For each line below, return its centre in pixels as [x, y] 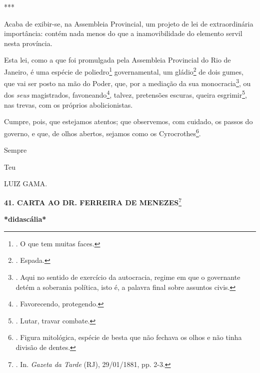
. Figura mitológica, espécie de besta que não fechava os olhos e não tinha [129, 337]
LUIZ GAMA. [26, 183]
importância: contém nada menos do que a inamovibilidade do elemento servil [123, 33]
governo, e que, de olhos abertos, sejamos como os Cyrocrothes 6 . [102, 132]
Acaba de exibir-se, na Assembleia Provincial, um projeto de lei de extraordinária [129, 23]
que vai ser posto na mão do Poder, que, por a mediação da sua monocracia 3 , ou [127, 82]
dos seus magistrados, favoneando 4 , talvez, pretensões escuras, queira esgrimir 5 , [125, 94]
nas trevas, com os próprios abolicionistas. [68, 104]
